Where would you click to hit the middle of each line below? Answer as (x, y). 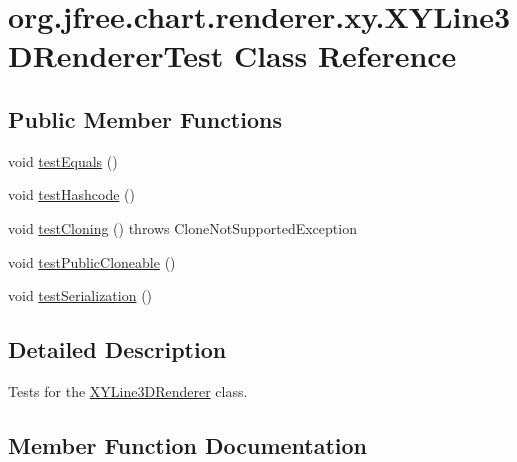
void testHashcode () (71, 194)
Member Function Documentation (188, 444)
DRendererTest (116, 55)
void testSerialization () (80, 295)
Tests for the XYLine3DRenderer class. (128, 390)
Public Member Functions (145, 118)
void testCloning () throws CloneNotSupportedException (182, 227)
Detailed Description (117, 349)
